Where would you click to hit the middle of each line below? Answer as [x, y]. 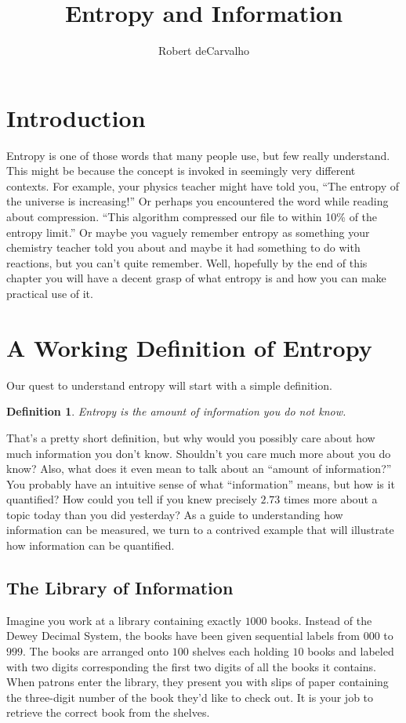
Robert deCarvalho [204, 51]
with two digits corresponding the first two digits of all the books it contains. [191, 666]
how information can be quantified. [91, 545]
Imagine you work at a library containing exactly [124, 620]
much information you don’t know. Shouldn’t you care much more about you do [199, 453]
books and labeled [351, 651]
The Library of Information [120, 588]
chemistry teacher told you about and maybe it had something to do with [183, 247]
